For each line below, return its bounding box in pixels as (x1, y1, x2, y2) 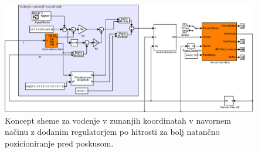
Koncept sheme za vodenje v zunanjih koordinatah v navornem (5, 114, 231, 126)
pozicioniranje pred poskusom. (5, 137, 114, 149)
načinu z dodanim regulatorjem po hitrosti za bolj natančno (5, 125, 220, 138)
